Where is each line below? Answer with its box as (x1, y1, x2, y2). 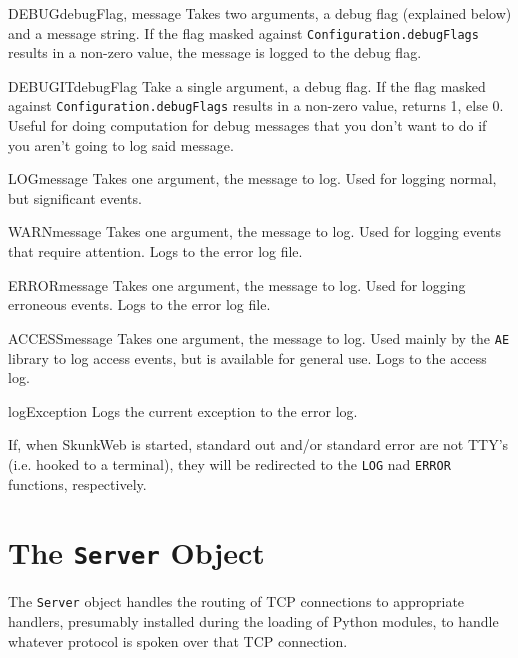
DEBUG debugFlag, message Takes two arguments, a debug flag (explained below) (8, 3, 512, 23)
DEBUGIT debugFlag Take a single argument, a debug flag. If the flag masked (8, 75, 486, 96)
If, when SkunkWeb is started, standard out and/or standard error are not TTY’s (8, 434, 509, 455)
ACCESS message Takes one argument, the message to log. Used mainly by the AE (8, 327, 510, 348)
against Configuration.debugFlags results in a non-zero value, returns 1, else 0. (8, 95, 504, 116)
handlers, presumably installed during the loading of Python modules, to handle (8, 611, 499, 632)
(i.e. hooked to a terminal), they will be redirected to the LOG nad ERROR (8, 453, 451, 474)
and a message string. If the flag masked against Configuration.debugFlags (8, 22, 479, 43)
